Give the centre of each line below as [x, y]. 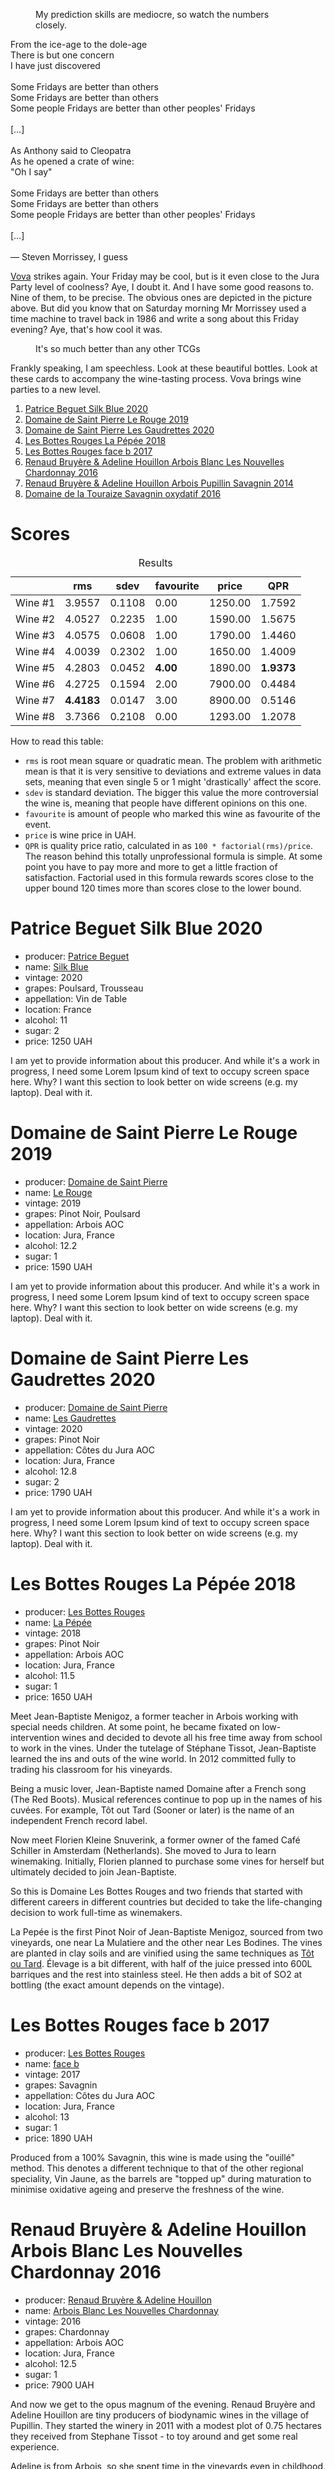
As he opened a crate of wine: [72, 161]
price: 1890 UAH [58, 2138]
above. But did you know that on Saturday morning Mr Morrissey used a [158, 308]
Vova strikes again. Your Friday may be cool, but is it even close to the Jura [165, 276]
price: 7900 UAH [59, 2385]
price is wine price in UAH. [80, 835]
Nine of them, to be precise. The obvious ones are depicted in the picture [161, 297]
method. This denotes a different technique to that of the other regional [157, 2168]
